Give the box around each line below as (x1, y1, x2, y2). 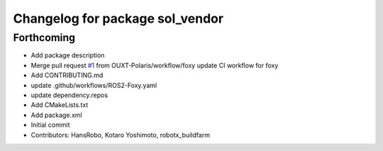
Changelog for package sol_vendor (13, 11, 223, 26)
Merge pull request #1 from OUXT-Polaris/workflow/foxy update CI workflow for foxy (30, 61, 279, 69)
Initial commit (30, 121, 70, 129)
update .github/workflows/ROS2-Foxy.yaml (30, 81, 157, 89)
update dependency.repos (30, 91, 109, 99)
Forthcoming (13, 31, 76, 44)
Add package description (30, 51, 105, 60)
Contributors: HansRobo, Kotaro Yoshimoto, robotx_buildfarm (30, 130, 211, 139)
